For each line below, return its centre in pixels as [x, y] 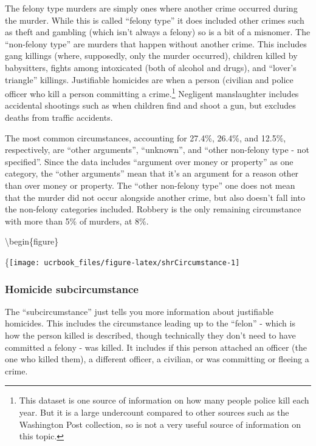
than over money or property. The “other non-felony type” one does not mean [150, 185]
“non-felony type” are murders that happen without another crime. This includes [156, 43]
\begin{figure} [32, 241]
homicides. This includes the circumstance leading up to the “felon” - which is [150, 323]
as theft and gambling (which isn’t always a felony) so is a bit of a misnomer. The [158, 32]
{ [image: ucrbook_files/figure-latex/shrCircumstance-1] [122, 261]
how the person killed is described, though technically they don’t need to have [150, 335]
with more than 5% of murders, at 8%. [77, 221]
